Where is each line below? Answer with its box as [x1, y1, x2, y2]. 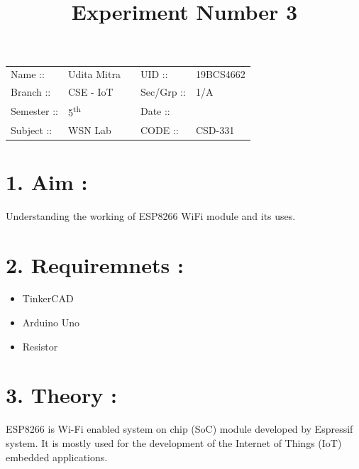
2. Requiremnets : [6, 250, 184, 279]
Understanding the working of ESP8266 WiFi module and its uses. [6, 208, 296, 223]
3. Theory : [6, 380, 117, 409]
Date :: [140, 103, 170, 118]
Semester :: [11, 103, 58, 118]
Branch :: [11, 84, 51, 99]
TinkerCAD [22, 291, 74, 306]
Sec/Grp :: [140, 84, 186, 99]
